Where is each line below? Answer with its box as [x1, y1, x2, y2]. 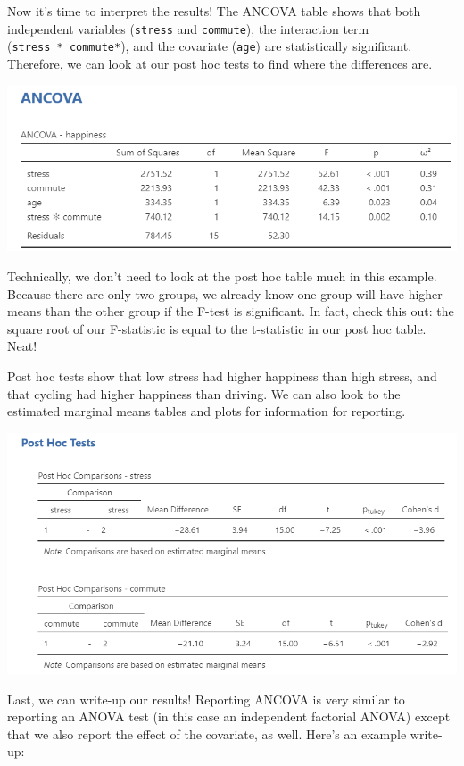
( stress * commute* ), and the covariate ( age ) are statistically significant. [7, 37, 412, 55]
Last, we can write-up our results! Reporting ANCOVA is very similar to [7, 689, 405, 708]
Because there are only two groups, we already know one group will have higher [7, 284, 443, 303]
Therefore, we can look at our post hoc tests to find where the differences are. [7, 54, 433, 72]
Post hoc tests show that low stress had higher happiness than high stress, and [7, 366, 437, 385]
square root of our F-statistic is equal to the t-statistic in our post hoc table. [7, 319, 427, 337]
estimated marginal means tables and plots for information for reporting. [7, 402, 406, 420]
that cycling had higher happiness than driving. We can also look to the [7, 384, 401, 403]
